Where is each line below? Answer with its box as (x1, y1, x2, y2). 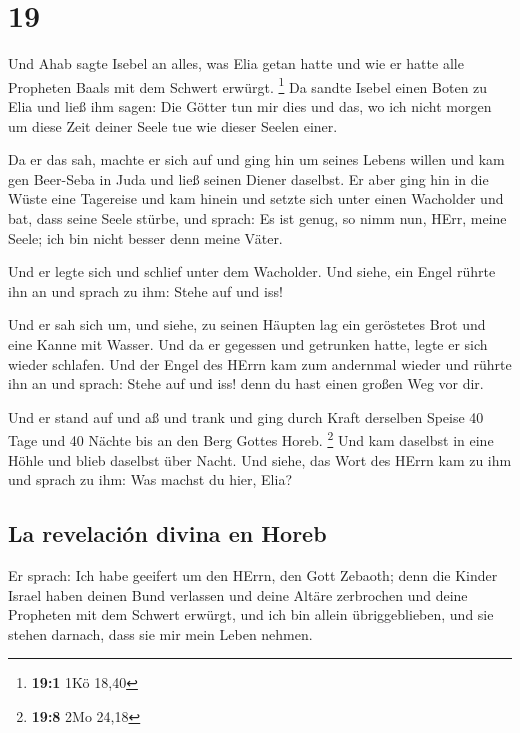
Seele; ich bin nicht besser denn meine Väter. (8, 227, 283, 248)
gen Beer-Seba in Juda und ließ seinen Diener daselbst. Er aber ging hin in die (8, 168, 489, 189)
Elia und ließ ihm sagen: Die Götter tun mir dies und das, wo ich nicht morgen (8, 95, 492, 116)
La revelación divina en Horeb (8, 518, 327, 549)
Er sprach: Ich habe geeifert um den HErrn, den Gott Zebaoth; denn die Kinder (8, 564, 498, 585)
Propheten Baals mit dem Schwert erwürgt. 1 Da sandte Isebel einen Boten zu (8, 73, 488, 97)
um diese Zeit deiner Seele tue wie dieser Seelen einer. (8, 115, 338, 136)
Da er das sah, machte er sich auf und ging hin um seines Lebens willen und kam (8, 149, 505, 170)
